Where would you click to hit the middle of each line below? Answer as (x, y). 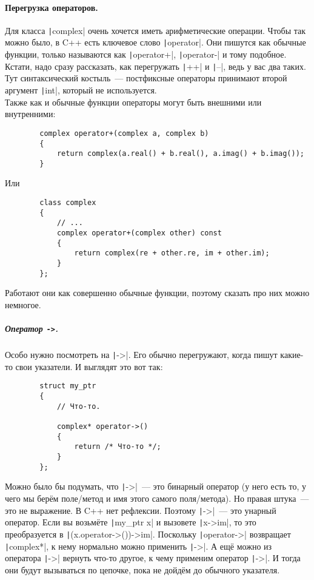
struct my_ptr (68, 386)
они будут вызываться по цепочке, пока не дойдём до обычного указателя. (142, 569)
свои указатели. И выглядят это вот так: (89, 366)
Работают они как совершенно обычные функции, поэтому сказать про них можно (157, 293)
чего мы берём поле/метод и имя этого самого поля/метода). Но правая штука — (157, 498)
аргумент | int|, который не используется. (81, 90)
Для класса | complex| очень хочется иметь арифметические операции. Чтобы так (155, 30)
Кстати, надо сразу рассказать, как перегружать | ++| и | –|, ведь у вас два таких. (155, 66)
